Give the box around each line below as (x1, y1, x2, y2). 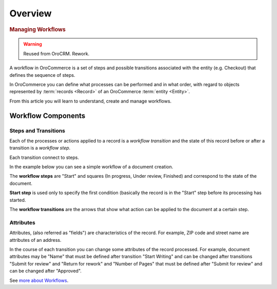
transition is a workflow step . (9, 145, 71, 151)
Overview (9, 8, 52, 19)
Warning (23, 41, 42, 47)
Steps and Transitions (9, 127, 66, 134)
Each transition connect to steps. (9, 154, 80, 160)
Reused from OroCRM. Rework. (23, 50, 90, 56)
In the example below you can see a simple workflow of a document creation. (9, 164, 173, 170)
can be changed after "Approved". (9, 268, 82, 274)
